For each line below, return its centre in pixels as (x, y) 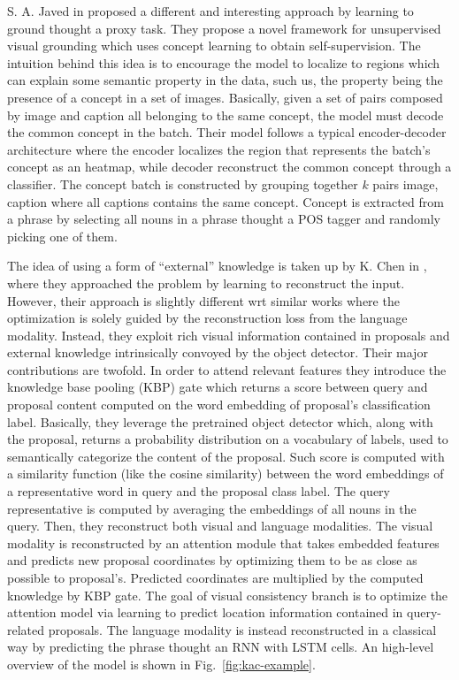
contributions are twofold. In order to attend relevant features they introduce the (227, 369)
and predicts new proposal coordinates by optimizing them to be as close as (212, 560)
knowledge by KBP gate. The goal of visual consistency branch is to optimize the (228, 595)
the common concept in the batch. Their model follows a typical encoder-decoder (227, 132)
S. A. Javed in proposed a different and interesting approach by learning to (210, 11)
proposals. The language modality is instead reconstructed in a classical (242, 629)
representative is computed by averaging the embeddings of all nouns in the (212, 508)
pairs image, (405, 183)
